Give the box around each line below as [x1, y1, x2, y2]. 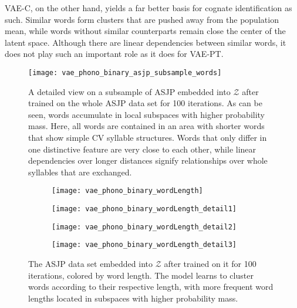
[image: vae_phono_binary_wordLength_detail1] [52, 205, 237, 214]
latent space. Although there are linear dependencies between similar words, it [5, 36, 286, 48]
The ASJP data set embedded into [28, 258, 153, 269]
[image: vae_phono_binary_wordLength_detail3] [52, 241, 237, 249]
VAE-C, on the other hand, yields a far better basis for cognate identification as [5, 2, 292, 13]
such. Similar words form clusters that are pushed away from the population [5, 13, 279, 25]
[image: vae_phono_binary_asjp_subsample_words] [28, 68, 222, 77]
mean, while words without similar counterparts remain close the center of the [5, 25, 286, 37]
